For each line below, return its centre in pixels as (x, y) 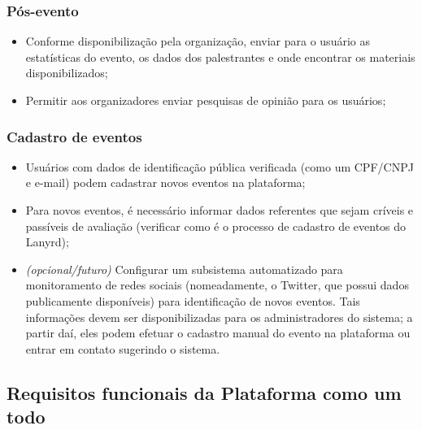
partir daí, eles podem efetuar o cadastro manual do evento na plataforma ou (218, 333)
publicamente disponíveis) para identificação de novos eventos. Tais (193, 300)
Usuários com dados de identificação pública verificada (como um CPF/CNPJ (220, 166)
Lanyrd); (47, 242)
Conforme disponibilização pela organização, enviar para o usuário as (198, 41)
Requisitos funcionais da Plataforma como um (204, 392)
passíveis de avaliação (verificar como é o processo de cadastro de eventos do (216, 226)
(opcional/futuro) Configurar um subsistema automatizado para (184, 269)
